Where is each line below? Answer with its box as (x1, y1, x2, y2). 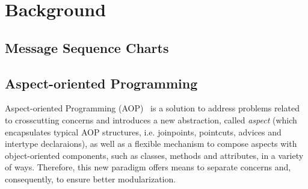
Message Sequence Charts (5, 38, 169, 57)
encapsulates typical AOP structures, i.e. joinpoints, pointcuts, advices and (5, 125, 282, 138)
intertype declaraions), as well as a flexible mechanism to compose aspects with (5, 137, 297, 150)
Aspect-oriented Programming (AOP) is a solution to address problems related (5, 102, 300, 114)
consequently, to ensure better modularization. (5, 172, 176, 185)
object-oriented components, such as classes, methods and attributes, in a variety (5, 149, 304, 161)
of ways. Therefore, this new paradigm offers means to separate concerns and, (5, 161, 291, 173)
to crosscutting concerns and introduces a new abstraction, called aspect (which (5, 113, 297, 126)
